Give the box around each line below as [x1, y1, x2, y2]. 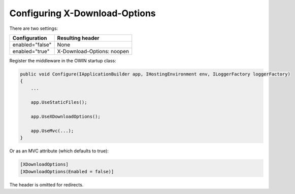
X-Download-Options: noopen [57, 48, 129, 55]
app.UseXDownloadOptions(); [30, 114, 101, 120]
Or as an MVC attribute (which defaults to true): [9, 148, 109, 154]
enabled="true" [12, 48, 50, 55]
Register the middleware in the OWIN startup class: [9, 57, 116, 63]
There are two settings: [9, 25, 58, 31]
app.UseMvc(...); [30, 128, 74, 134]
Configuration [12, 34, 47, 42]
